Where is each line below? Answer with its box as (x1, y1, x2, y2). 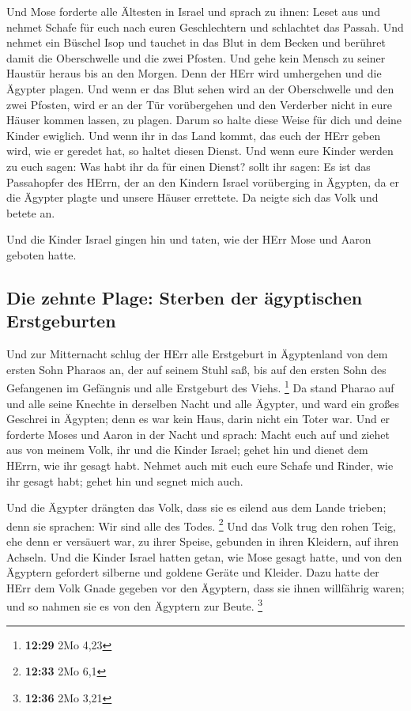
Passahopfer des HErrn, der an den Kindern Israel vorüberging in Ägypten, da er (6, 173, 399, 190)
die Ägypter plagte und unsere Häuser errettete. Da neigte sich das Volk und (6, 189, 379, 206)
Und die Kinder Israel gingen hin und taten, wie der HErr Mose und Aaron (6, 231, 371, 248)
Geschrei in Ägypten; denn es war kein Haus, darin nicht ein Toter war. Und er (6, 410, 390, 427)
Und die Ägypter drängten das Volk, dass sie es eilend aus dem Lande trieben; (6, 499, 386, 516)
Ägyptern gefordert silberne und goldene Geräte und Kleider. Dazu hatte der (6, 564, 379, 581)
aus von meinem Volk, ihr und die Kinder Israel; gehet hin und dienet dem (6, 441, 368, 458)
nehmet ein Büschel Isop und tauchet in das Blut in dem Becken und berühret (6, 34, 386, 51)
